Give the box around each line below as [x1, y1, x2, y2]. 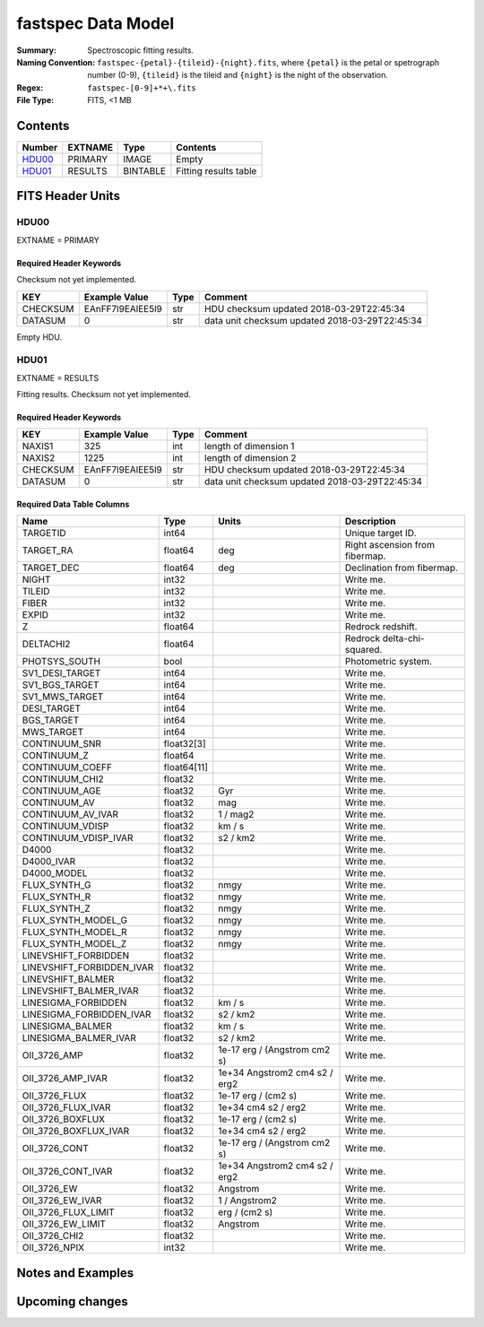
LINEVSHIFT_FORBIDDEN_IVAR [22, 961, 154, 974]
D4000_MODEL [22, 867, 88, 880]
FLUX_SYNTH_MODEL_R [22, 926, 127, 939]
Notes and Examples [16, 1265, 134, 1280]
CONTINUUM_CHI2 [22, 773, 104, 785]
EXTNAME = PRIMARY [16, 234, 100, 246]
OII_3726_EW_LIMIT [22, 1218, 107, 1230]
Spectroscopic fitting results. [87, 45, 194, 56]
